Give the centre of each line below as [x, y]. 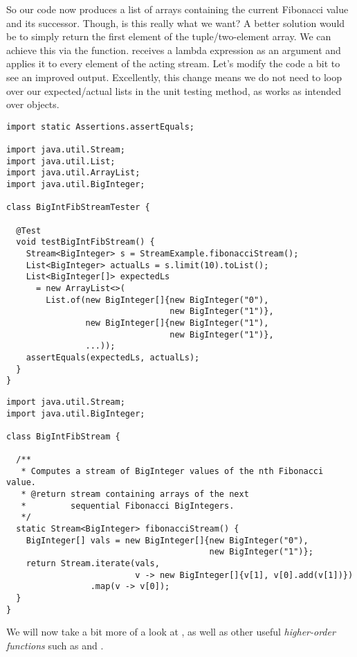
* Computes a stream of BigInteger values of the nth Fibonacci [172, 471]
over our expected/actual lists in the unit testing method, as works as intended [174, 90]
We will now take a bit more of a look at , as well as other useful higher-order [171, 632]
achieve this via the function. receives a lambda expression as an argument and [174, 50]
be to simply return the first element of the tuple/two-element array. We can [169, 36]
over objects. [33, 104]
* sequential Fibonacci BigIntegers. [128, 506]
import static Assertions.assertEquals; [101, 126]
